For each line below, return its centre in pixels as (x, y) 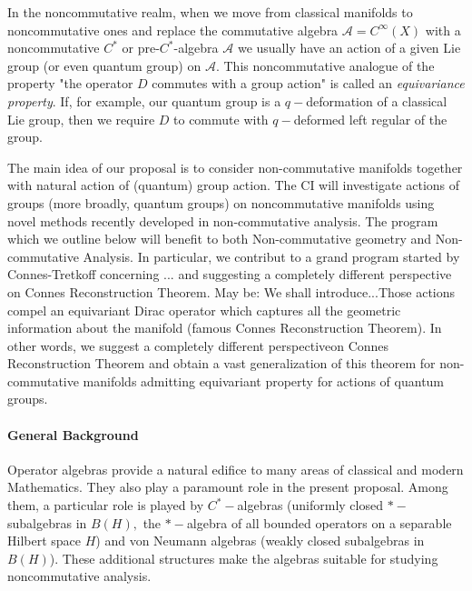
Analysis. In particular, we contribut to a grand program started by (271, 256)
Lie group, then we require (81, 119)
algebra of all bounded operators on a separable (319, 522)
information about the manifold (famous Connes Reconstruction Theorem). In (225, 328)
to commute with (221, 119)
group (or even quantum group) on (104, 65)
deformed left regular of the (370, 119)
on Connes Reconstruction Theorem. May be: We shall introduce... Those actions (231, 291)
